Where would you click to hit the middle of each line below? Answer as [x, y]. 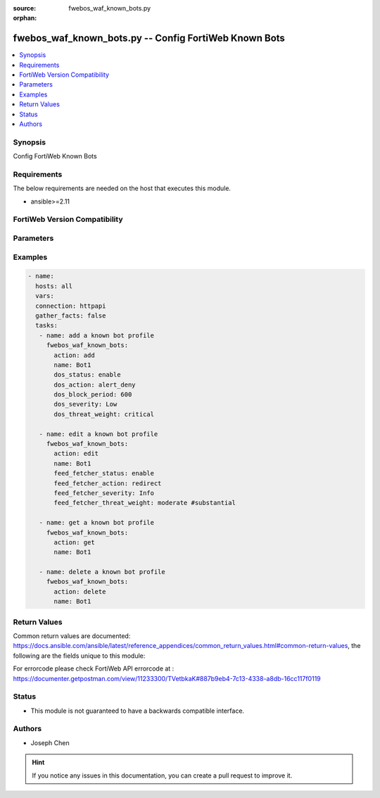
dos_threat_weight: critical [104, 414]
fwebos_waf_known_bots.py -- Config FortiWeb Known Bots [149, 38]
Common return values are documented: [72, 636]
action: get [74, 542]
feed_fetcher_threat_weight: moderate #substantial [145, 503]
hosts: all [54, 286]
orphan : [25, 18]
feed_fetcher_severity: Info [104, 493]
